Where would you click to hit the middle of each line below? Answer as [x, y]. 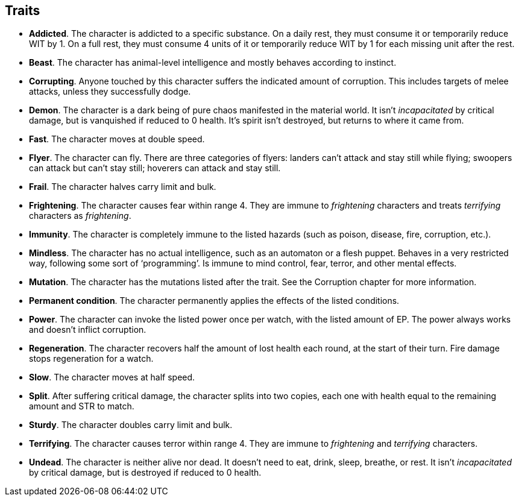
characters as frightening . [80, 216]
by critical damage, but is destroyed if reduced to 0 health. [145, 473]
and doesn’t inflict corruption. [88, 330]
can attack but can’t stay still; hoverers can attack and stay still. [155, 168]
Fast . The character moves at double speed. [117, 139]
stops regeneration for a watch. [91, 359]
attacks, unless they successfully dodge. [110, 92]
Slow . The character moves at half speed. [112, 377]
